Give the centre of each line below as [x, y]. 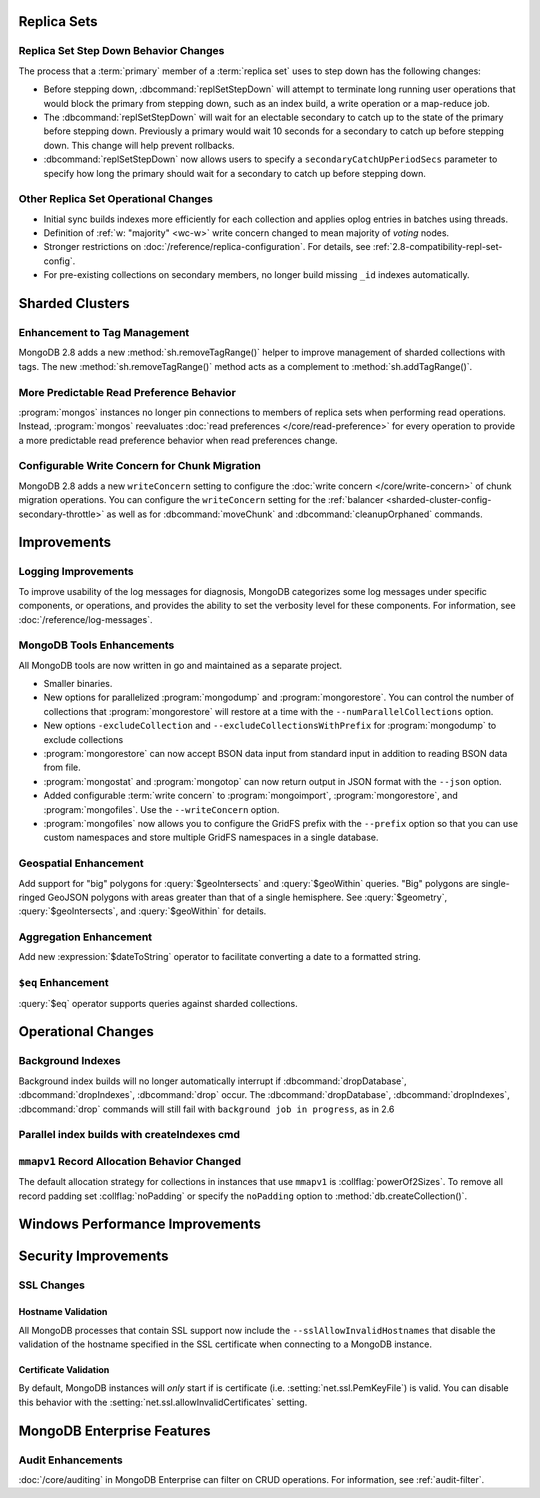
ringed [32, 897]
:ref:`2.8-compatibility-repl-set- [437, 247]
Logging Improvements [76, 572]
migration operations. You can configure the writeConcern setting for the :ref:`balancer [201, 500]
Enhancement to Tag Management [104, 332]
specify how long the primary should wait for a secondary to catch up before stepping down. [235, 173]
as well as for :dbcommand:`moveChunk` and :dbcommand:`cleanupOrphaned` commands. [295, 514]
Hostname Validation [63, 1312]
